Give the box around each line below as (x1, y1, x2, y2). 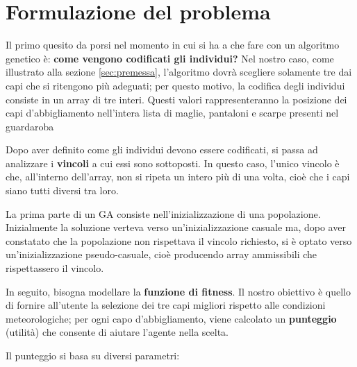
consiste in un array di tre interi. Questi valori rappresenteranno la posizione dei (6, 92, 347, 106)
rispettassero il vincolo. (6, 261, 104, 275)
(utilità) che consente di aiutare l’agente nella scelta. (6, 325, 229, 339)
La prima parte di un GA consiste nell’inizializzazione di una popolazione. (6, 206, 321, 221)
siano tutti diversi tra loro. (6, 183, 119, 198)
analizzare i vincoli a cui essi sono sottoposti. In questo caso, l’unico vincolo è (6, 155, 340, 170)
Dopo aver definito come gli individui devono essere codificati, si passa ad (6, 142, 318, 157)
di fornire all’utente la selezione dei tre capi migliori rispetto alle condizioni (6, 298, 326, 312)
